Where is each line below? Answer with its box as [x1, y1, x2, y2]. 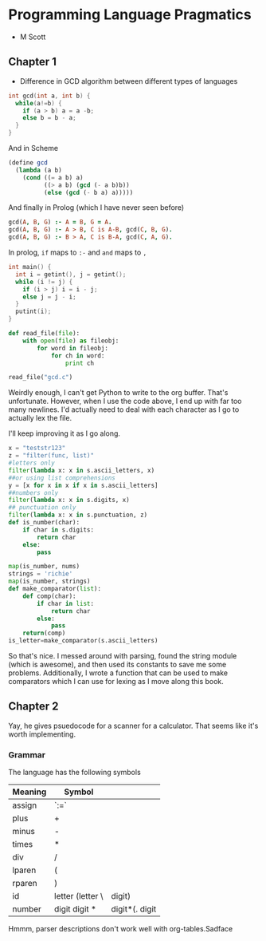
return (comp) [22, 629, 66, 638]
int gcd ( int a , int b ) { [8, 92, 91, 100]
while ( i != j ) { [15, 278, 73, 286]
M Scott [19, 32, 46, 42]
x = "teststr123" [8, 445, 66, 453]
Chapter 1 [8, 55, 57, 69]
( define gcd [8, 159, 48, 167]
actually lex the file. [8, 413, 72, 423]
